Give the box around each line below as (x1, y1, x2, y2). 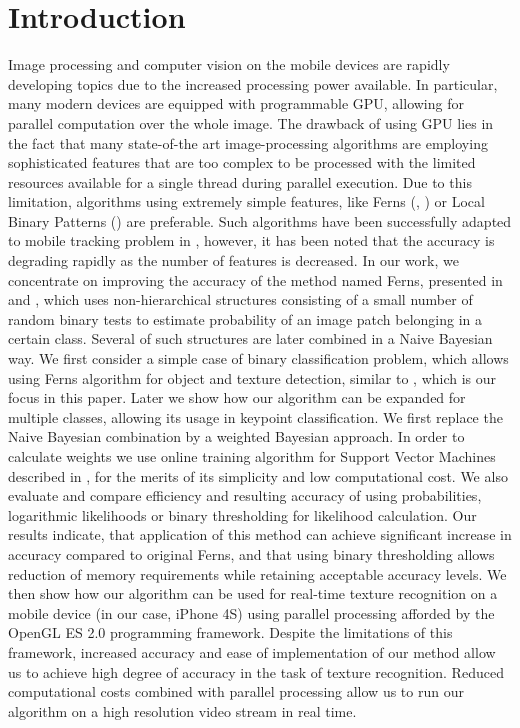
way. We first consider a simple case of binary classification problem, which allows (8, 348, 509, 369)
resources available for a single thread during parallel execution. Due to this (8, 171, 472, 192)
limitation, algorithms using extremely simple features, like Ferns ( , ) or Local (8, 191, 485, 212)
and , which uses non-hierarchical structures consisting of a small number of (8, 289, 473, 310)
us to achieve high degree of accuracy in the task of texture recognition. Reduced (8, 661, 504, 682)
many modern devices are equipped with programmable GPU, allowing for (8, 93, 464, 114)
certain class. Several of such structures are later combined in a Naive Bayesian (8, 328, 493, 349)
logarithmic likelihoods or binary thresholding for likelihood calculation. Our (8, 504, 477, 525)
